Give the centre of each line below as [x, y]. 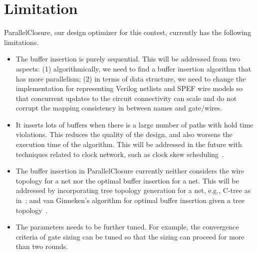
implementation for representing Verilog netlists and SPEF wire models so [129, 88]
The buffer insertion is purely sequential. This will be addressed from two [128, 59]
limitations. [21, 42]
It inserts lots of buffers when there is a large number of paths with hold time [134, 124]
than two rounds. [42, 246]
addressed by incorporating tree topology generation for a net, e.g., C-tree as [133, 190]
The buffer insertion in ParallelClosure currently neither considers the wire [130, 171]
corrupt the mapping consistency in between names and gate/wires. [119, 108]
